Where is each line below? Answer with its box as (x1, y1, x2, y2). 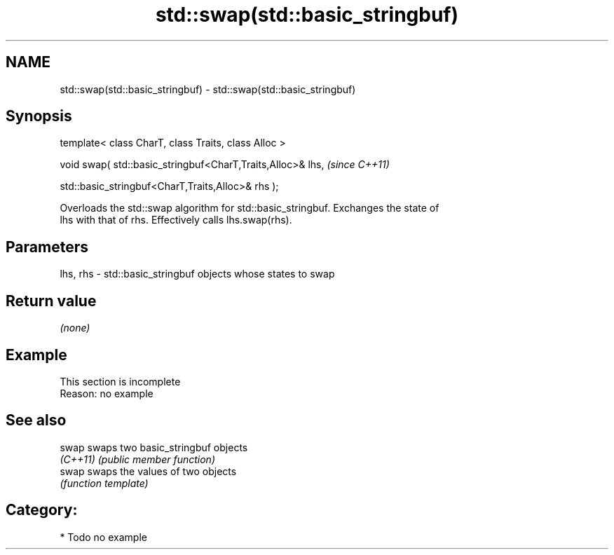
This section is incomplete (60, 375, 181, 388)
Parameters (6, 238, 88, 256)
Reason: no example (60, 387, 153, 399)
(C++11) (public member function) (60, 453, 215, 465)
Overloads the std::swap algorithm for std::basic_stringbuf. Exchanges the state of (60, 202, 439, 214)
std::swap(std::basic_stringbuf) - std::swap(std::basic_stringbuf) (60, 83, 356, 95)
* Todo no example (60, 530, 147, 543)
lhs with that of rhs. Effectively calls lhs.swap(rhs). (60, 214, 292, 226)
